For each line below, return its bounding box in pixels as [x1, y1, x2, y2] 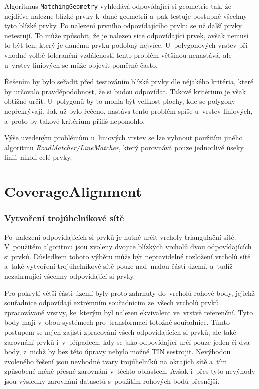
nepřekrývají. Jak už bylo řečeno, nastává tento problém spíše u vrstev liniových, [4, 106, 253, 116]
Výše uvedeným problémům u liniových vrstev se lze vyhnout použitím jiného [4, 132, 243, 143]
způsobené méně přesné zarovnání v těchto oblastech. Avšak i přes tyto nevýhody [4, 366, 255, 376]
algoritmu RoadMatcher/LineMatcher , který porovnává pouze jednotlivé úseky [4, 142, 244, 152]
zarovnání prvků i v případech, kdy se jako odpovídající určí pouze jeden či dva [4, 336, 250, 347]
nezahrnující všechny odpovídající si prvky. [4, 270, 135, 281]
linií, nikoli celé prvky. [4, 152, 72, 162]
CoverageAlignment [4, 181, 142, 201]
